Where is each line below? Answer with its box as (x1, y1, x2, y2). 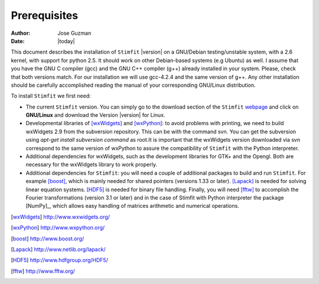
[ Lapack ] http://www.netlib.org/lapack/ (11, 246, 106, 253)
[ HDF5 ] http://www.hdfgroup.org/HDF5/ (11, 257, 109, 264)
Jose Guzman (57, 30, 92, 37)
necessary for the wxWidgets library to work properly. (25, 161, 158, 168)
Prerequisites (11, 9, 79, 22)
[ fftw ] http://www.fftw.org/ (11, 267, 75, 275)
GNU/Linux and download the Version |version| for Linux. (25, 112, 165, 119)
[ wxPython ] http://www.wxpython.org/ (11, 224, 105, 231)
